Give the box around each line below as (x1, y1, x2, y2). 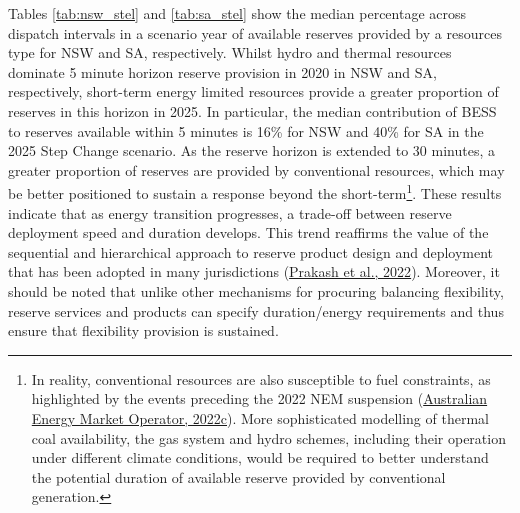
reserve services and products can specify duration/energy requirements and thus (8, 300, 504, 321)
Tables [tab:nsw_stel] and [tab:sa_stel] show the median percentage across (8, 3, 467, 23)
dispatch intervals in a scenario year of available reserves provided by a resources (8, 22, 502, 43)
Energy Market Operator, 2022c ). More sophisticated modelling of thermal (31, 407, 489, 428)
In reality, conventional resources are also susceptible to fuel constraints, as (31, 368, 491, 389)
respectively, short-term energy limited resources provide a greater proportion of (8, 81, 499, 102)
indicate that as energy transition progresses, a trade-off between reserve (8, 202, 452, 223)
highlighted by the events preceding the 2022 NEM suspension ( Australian (31, 388, 488, 409)
